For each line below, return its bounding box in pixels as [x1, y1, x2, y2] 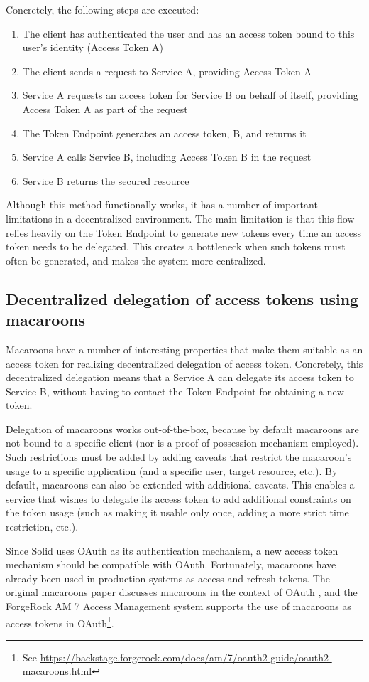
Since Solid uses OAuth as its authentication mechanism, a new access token [6, 543, 338, 558]
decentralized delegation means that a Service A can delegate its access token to [6, 370, 354, 385]
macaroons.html [22, 664, 92, 678]
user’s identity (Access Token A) [22, 40, 164, 55]
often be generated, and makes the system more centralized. [6, 252, 266, 267]
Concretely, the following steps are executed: [6, 2, 199, 16]
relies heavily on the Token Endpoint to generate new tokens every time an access [6, 225, 362, 240]
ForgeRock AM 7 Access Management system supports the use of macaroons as [6, 599, 351, 613]
